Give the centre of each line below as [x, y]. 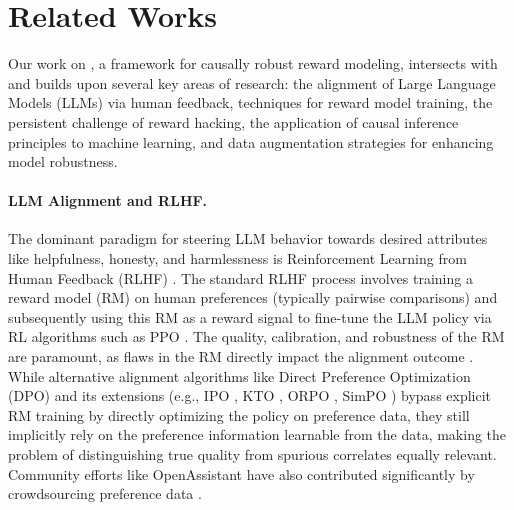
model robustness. [63, 161]
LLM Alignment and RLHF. [108, 200]
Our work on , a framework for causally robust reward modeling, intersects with [253, 63]
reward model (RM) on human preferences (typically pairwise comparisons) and [253, 297]
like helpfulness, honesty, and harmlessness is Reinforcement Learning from [237, 258]
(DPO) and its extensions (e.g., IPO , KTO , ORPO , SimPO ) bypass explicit [250, 395]
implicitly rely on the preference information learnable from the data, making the [257, 434]
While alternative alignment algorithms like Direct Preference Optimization [239, 375]
